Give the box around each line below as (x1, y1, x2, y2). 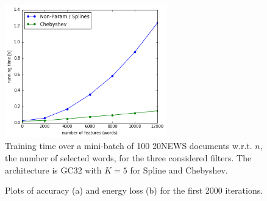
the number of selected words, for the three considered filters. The (5, 152, 252, 164)
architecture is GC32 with (5, 163, 102, 176)
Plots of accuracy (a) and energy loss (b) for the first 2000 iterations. (5, 184, 263, 197)
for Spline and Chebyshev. (130, 163, 228, 176)
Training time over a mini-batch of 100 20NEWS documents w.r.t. (5, 139, 252, 152)
